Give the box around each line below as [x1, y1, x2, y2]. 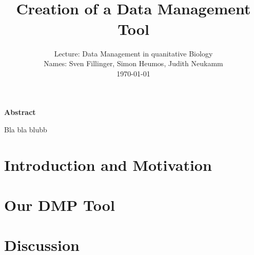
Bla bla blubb [4, 124, 47, 134]
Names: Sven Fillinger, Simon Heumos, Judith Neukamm [44, 58, 223, 69]
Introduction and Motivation [4, 154, 212, 175]
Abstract [4, 107, 36, 117]
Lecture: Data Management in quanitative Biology [54, 48, 213, 58]
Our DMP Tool [4, 194, 115, 215]
